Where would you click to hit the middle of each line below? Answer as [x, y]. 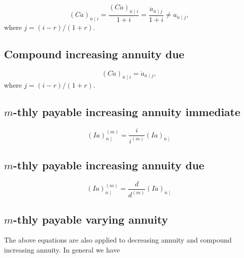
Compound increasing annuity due [94, 54]
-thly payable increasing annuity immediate [127, 112]
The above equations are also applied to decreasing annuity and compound [118, 240]
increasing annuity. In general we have [62, 249]
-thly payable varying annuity [90, 219]
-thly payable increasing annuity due [109, 165]
